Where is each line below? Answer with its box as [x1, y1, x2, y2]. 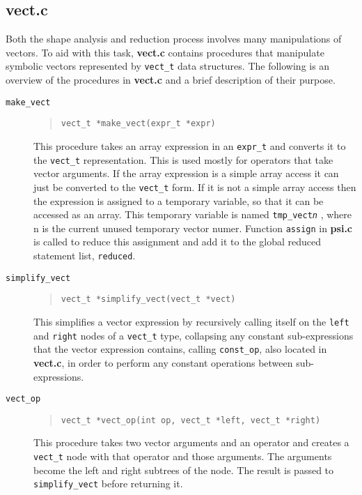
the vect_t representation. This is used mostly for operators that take [33, 152, 333, 167]
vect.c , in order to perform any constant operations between [33, 355, 293, 370]
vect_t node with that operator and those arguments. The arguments [33, 449, 332, 464]
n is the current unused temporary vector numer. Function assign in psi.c [33, 220, 352, 235]
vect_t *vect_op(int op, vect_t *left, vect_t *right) [61, 415, 321, 425]
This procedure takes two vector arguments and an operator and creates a [33, 435, 349, 450]
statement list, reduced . [33, 248, 136, 263]
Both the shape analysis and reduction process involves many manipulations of [6, 31, 342, 46]
